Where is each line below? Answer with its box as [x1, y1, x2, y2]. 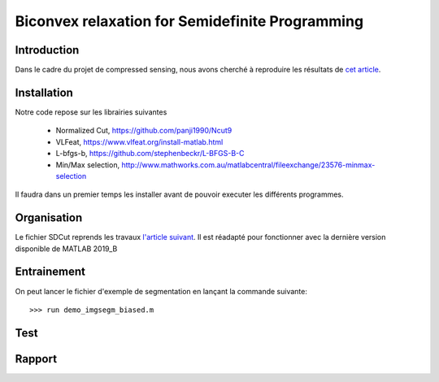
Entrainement [15, 265, 85, 279]
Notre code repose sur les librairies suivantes [15, 106, 167, 117]
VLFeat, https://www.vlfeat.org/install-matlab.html [55, 137, 224, 146]
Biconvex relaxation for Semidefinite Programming [15, 12, 364, 30]
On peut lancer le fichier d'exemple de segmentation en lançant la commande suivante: [15, 286, 308, 296]
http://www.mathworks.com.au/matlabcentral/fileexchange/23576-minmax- [121, 159, 376, 170]
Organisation [15, 211, 83, 225]
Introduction [15, 43, 80, 57]
